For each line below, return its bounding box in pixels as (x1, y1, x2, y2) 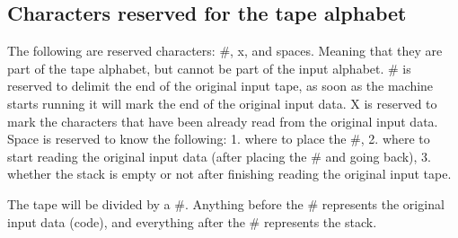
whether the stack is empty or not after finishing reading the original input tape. (7, 164, 452, 183)
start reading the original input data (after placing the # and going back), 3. (7, 146, 432, 165)
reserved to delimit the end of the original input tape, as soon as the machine (7, 76, 434, 95)
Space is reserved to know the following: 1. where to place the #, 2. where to (7, 129, 430, 148)
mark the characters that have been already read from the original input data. (7, 111, 438, 130)
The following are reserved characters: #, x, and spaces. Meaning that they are (7, 41, 443, 60)
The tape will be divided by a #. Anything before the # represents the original (7, 194, 445, 213)
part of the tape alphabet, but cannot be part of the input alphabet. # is (7, 58, 411, 77)
